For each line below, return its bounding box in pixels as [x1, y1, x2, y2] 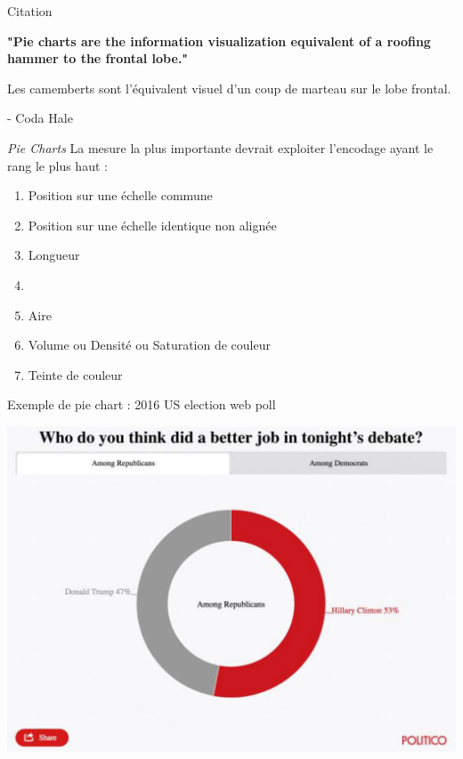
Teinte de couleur [28, 365, 123, 384]
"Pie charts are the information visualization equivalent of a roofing [7, 31, 431, 50]
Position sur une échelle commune [28, 186, 213, 205]
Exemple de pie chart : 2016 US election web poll [7, 395, 276, 414]
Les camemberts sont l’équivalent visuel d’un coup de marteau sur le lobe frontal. [7, 78, 451, 97]
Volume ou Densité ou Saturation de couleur [28, 335, 271, 354]
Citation [7, 2, 53, 20]
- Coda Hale [7, 109, 73, 127]
